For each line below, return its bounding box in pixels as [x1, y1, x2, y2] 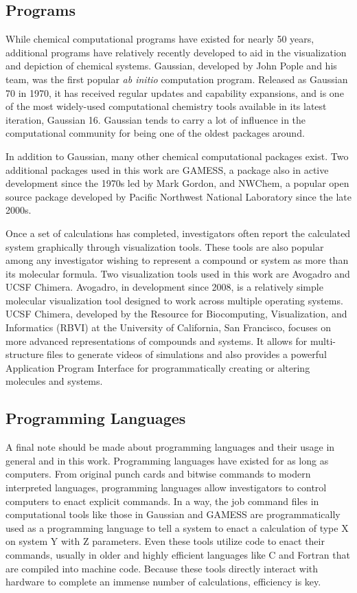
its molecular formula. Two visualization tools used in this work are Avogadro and [5, 266, 350, 280]
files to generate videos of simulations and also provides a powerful [47, 347, 327, 361]
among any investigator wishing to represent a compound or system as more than [5, 253, 349, 267]
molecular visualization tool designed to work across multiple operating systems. [5, 293, 343, 307]
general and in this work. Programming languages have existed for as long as [5, 453, 329, 467]
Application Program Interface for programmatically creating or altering [5, 360, 310, 374]
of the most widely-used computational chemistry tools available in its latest [5, 99, 327, 113]
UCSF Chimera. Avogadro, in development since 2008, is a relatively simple [5, 280, 323, 294]
